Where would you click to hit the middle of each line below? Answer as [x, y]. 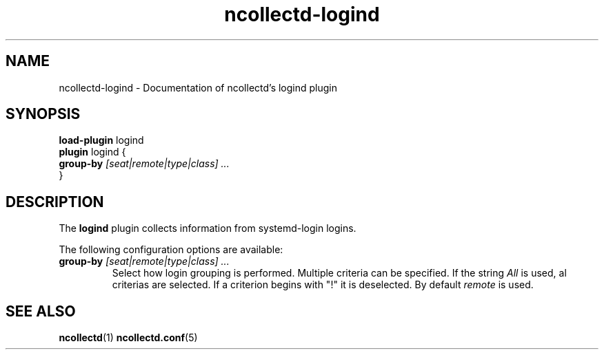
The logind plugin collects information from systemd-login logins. [208, 228]
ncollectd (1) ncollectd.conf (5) [128, 338]
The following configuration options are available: [171, 250]
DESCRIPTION [55, 202]
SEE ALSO [41, 311]
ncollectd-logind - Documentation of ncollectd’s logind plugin [198, 87]
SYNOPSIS [43, 114]
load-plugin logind [101, 140]
